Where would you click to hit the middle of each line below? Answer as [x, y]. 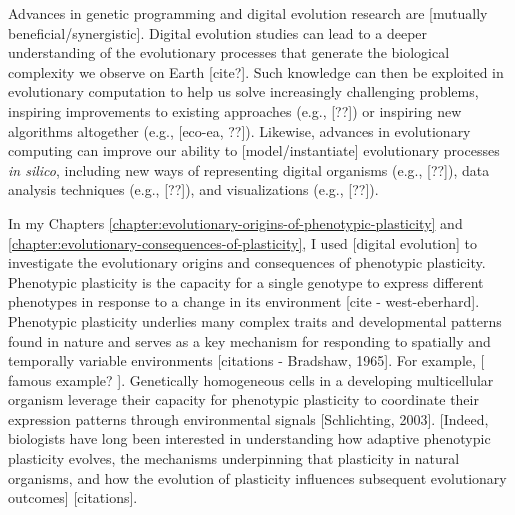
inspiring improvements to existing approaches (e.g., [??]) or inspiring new [235, 110]
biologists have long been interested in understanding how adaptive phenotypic [249, 438]
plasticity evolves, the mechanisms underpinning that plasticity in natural [234, 458]
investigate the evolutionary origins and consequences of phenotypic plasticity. [247, 262]
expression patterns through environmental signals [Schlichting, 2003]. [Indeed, [248, 418]
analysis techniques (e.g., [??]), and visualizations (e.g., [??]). [193, 189]
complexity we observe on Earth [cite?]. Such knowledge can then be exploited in [256, 71]
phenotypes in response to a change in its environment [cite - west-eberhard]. [244, 301]
